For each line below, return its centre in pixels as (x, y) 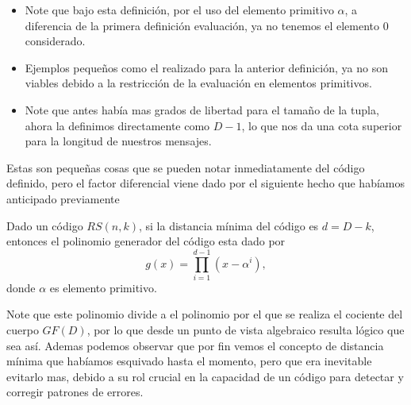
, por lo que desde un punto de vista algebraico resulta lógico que (246, 330)
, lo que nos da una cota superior (322, 125)
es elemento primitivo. (103, 287)
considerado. (55, 41)
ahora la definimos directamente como (117, 125)
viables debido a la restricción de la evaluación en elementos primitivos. (198, 83)
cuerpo (23, 330)
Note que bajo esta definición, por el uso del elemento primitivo (179, 10)
